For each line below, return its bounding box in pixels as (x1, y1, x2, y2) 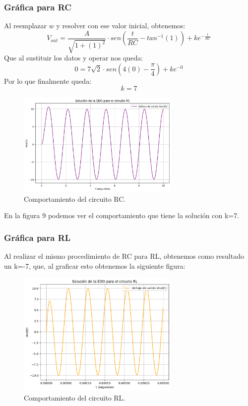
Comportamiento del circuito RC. (24, 193, 126, 204)
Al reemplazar (4, 20, 47, 31)
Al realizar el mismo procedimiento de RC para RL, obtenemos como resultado (4, 251, 244, 261)
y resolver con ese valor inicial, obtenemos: (56, 20, 186, 31)
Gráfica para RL (4, 232, 71, 243)
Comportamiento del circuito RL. (24, 392, 125, 403)
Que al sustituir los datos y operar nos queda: (4, 53, 143, 63)
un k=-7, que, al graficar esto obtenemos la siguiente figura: (4, 260, 186, 271)
